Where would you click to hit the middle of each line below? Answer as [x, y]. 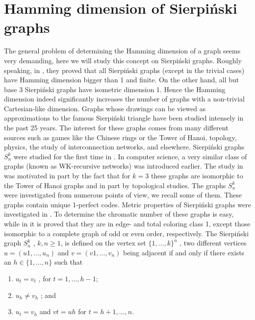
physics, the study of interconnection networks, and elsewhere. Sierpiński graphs [124, 147]
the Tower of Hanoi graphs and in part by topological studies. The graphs [115, 185]
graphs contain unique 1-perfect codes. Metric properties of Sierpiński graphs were [127, 204]
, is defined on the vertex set [103, 243]
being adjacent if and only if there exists [184, 252]
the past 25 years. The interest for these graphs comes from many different [116, 128]
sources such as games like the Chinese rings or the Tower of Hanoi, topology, [120, 137]
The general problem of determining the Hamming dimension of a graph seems [122, 51]
